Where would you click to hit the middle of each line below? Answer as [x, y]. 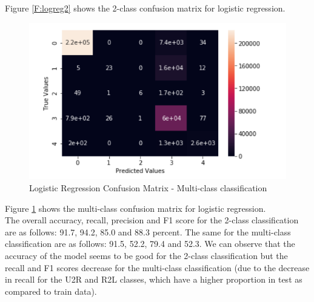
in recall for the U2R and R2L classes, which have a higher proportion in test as [154, 279]
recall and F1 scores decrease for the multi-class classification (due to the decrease [157, 267]
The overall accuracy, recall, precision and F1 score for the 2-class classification [152, 220]
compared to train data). [51, 291]
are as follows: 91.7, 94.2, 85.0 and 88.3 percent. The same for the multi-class [148, 231]
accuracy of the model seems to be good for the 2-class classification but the [146, 255]
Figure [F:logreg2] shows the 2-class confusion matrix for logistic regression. [145, 8]
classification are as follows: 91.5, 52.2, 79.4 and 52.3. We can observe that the [150, 244]
